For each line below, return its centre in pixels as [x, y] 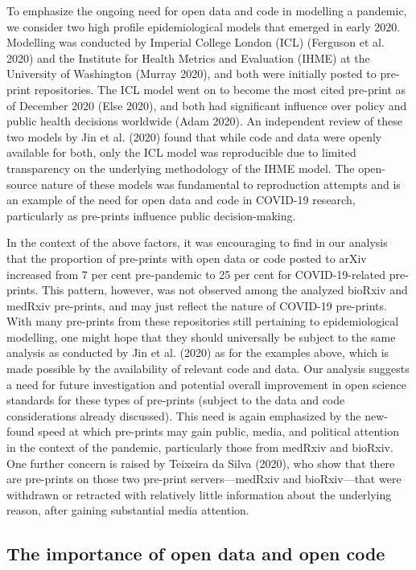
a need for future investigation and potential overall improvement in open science [206, 384]
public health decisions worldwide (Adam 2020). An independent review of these [204, 121]
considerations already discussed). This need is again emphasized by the [184, 415]
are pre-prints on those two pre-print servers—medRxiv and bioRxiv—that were [204, 479]
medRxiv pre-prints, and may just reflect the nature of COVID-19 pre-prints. [197, 305]
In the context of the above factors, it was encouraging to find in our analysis [197, 242]
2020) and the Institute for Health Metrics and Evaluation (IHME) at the [188, 57]
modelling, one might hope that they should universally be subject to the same [201, 336]
